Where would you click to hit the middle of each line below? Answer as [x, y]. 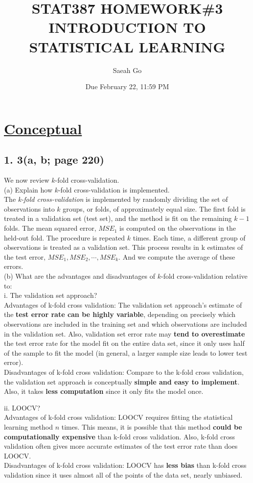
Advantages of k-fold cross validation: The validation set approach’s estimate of [123, 304]
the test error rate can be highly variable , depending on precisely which [120, 314]
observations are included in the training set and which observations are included [126, 324]
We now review [27, 180]
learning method [29, 426]
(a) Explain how [28, 189]
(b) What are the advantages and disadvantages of [80, 276]
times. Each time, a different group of [189, 237]
